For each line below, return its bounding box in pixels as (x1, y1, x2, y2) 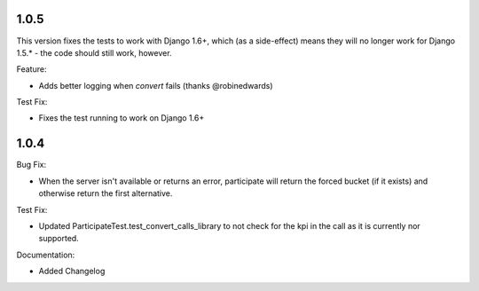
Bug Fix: (16, 160, 47, 170)
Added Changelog (38, 266, 106, 277)
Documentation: (16, 249, 75, 260)
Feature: (16, 64, 47, 75)
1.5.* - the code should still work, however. (16, 47, 172, 58)
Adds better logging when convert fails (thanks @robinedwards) (38, 80, 274, 90)
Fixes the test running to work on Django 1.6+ (38, 113, 205, 123)
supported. (38, 233, 79, 244)
